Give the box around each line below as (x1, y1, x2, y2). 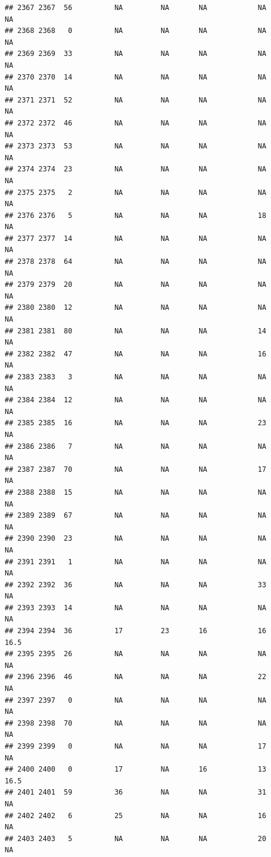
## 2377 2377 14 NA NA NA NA (5, 234, 266, 243)
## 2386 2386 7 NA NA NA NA (5, 442, 266, 451)
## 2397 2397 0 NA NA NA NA (5, 696, 266, 704)
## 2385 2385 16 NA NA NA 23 (5, 419, 266, 428)
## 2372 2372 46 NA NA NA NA (5, 118, 266, 127)
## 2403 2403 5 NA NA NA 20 (5, 834, 266, 843)
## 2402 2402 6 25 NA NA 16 (5, 811, 266, 820)
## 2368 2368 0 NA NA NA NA (5, 27, 266, 35)
